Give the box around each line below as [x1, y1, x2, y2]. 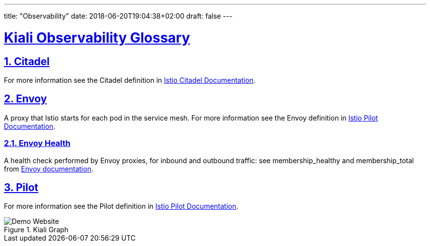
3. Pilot [4, 181, 39, 194]
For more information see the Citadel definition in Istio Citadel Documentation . [4, 75, 256, 84]
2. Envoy [4, 93, 47, 105]
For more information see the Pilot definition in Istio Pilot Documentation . [4, 202, 239, 211]
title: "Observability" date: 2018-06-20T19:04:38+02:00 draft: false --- [4, 12, 233, 20]
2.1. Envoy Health [4, 138, 71, 148]
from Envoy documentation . [4, 164, 93, 173]
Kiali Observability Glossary [4, 29, 190, 46]
